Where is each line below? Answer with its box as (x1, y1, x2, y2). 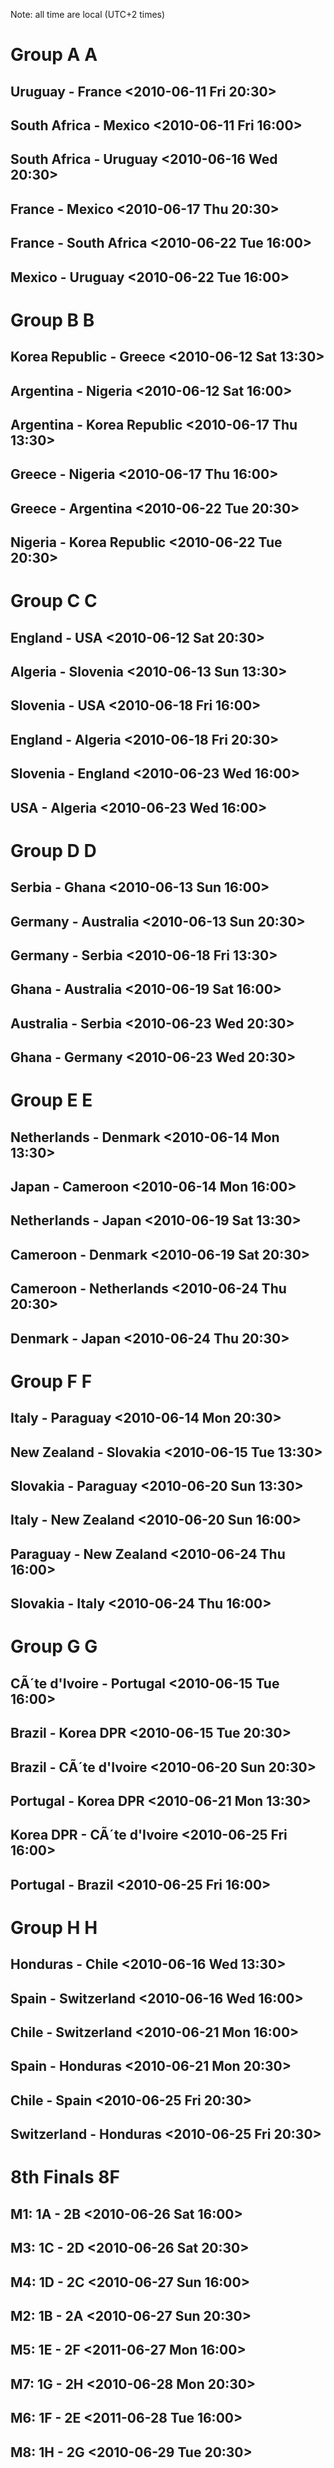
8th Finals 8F (10, 2166, 120, 2189)
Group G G (10, 1635, 98, 1658)
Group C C (10, 590, 98, 613)
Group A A (10, 44, 98, 66)
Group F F (10, 1370, 93, 1393)
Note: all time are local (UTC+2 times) (10, 9, 166, 20)
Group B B (10, 309, 95, 331)
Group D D (10, 839, 97, 862)
